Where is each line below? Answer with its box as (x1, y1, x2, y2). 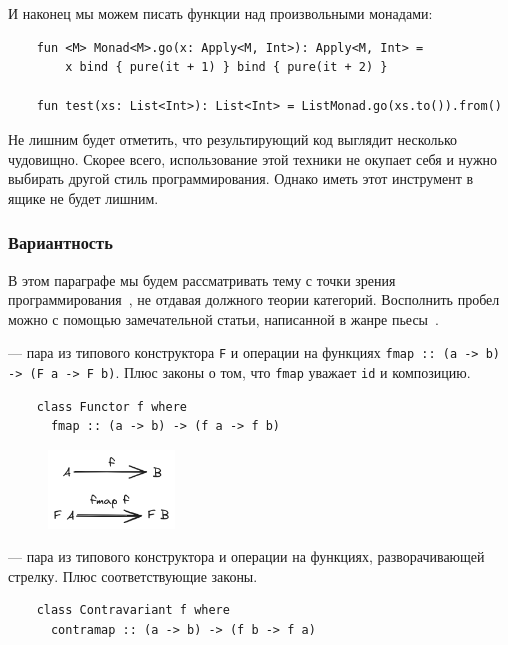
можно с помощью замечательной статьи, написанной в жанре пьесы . (8, 308, 439, 329)
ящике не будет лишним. (8, 187, 159, 208)
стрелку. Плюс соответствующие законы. (8, 565, 258, 586)
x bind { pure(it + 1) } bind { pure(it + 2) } (65, 60, 388, 75)
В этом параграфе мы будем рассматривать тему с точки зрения (8, 269, 396, 290)
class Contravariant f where (36, 603, 230, 618)
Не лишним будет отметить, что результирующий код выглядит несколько (8, 128, 458, 149)
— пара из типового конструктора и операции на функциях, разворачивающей (8, 546, 485, 567)
